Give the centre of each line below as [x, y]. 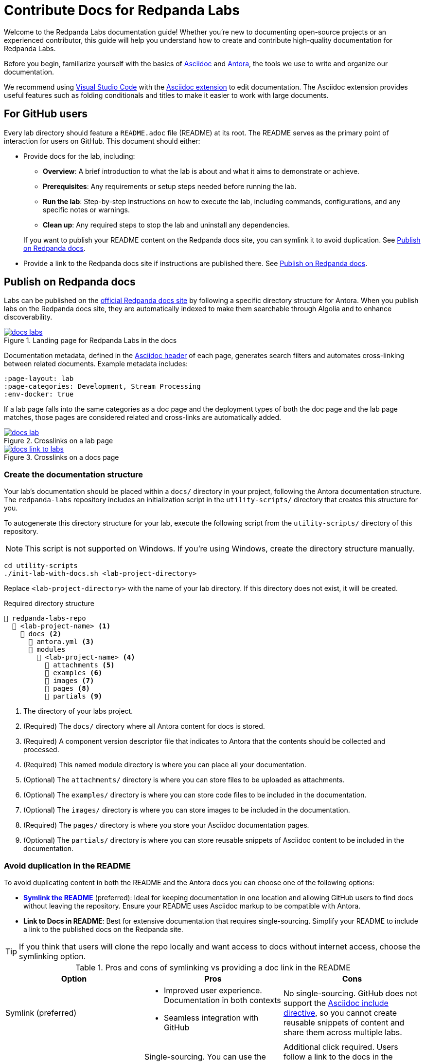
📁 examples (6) [74, 673]
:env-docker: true [39, 394]
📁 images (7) [70, 681]
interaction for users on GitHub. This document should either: [102, 141]
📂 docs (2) [41, 634]
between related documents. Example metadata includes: [96, 364]
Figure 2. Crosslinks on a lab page [59, 441]
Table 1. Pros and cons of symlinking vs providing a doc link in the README [213, 967]
